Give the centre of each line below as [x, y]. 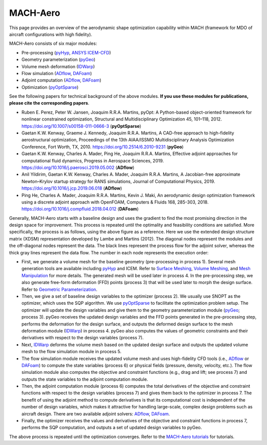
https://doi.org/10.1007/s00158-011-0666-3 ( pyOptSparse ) [81, 126]
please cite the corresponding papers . [49, 103]
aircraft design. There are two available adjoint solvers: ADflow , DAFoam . [96, 414]
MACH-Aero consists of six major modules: [53, 43]
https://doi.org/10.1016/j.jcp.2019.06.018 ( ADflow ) [72, 188]
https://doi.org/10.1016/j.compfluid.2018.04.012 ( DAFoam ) [80, 209]
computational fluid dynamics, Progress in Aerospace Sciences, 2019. [93, 161]
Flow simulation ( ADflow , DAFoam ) [57, 73]
